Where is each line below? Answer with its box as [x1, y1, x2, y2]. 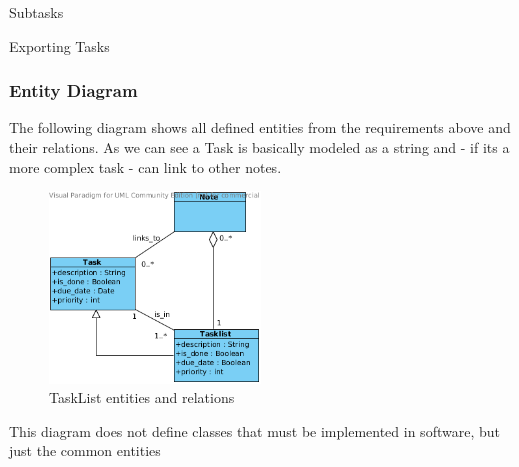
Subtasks [9, 2, 64, 22]
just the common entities [9, 440, 161, 461]
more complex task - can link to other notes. [9, 156, 282, 177]
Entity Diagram [9, 78, 138, 103]
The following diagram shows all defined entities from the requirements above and [9, 117, 511, 138]
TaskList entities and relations [49, 387, 235, 408]
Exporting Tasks [9, 35, 110, 56]
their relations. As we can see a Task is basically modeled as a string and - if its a [9, 137, 510, 157]
